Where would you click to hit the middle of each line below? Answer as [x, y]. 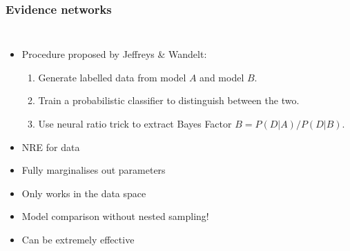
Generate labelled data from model [112, 77]
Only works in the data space [84, 193]
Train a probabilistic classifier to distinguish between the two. [169, 100]
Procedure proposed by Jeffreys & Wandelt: [114, 54]
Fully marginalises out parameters [94, 170]
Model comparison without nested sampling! [115, 216]
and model [222, 77]
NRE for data [51, 147]
